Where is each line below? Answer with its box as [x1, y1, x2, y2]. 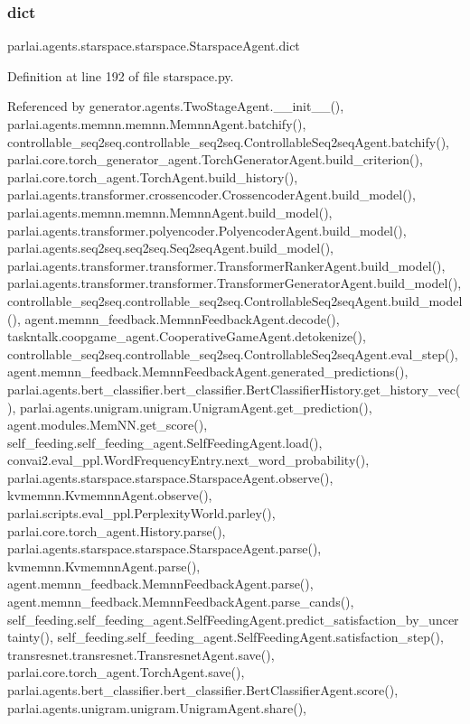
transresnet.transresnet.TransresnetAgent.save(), [7, 645, 275, 664]
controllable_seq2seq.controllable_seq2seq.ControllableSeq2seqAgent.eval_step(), [7, 344, 458, 363]
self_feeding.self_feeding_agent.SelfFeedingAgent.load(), [7, 432, 323, 451]
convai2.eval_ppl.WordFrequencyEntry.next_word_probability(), [7, 450, 370, 469]
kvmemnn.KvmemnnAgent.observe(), [7, 486, 212, 505]
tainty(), [7, 627, 53, 646]
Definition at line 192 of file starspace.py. [7, 66, 234, 85]
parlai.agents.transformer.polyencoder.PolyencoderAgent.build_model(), [7, 220, 407, 239]
